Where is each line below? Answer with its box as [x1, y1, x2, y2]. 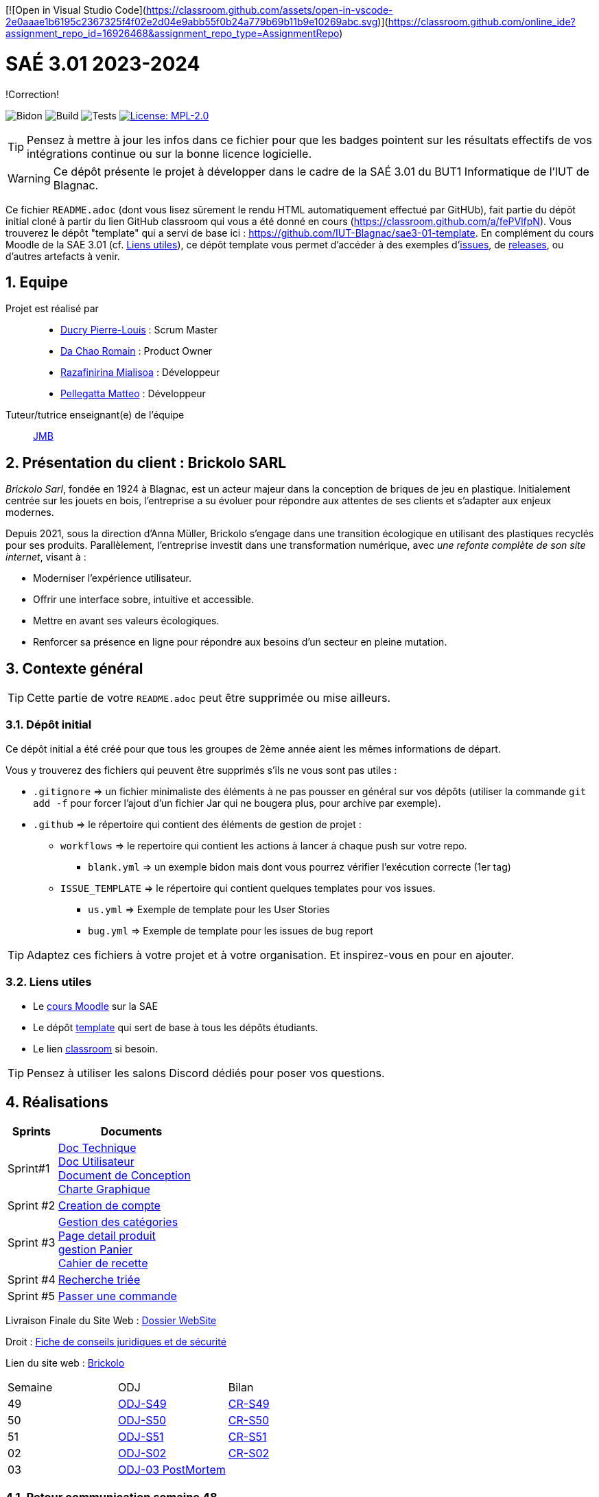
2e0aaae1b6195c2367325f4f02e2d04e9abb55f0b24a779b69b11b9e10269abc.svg [5, 16, 378, 27]
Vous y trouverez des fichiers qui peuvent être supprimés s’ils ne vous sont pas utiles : [5, 764, 397, 776]
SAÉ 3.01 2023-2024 [5, 51, 200, 75]
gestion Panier [58, 1242, 132, 1257]
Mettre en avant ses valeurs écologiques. [33, 615, 220, 627]
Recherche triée [58, 1273, 141, 1287]
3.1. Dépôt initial [5, 718, 92, 732]
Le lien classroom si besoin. [33, 1042, 158, 1054]
